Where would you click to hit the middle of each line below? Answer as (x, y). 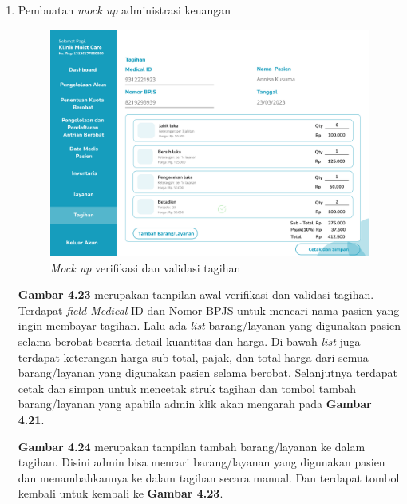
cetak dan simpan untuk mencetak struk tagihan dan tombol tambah (187, 388)
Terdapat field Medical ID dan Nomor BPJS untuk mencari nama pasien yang (209, 310)
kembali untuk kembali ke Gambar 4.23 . (121, 493)
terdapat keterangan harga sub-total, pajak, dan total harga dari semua (193, 357)
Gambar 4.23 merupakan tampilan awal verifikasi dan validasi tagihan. (196, 294)
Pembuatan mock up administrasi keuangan (124, 10)
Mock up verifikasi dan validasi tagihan (145, 267)
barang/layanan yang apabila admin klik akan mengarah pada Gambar (195, 404)
